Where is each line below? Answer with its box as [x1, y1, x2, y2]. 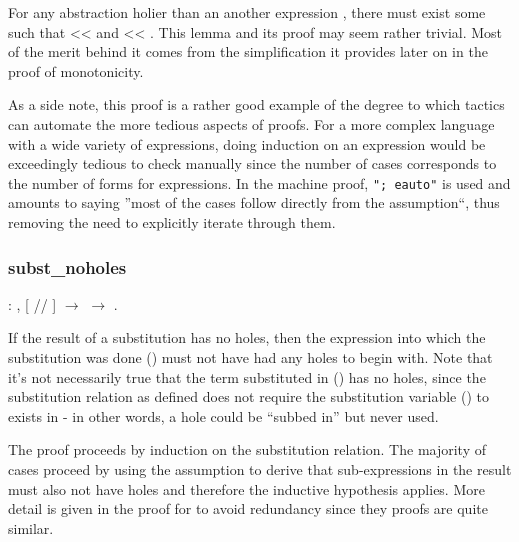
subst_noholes [8, 254, 127, 279]
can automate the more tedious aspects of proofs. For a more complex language [8, 113, 495, 134]
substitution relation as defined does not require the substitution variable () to [8, 386, 489, 407]
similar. [8, 517, 54, 538]
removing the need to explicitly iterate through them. [8, 212, 336, 232]
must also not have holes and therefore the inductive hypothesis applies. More [8, 478, 485, 499]
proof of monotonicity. [8, 60, 144, 81]
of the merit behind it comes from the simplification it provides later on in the [8, 41, 488, 62]
